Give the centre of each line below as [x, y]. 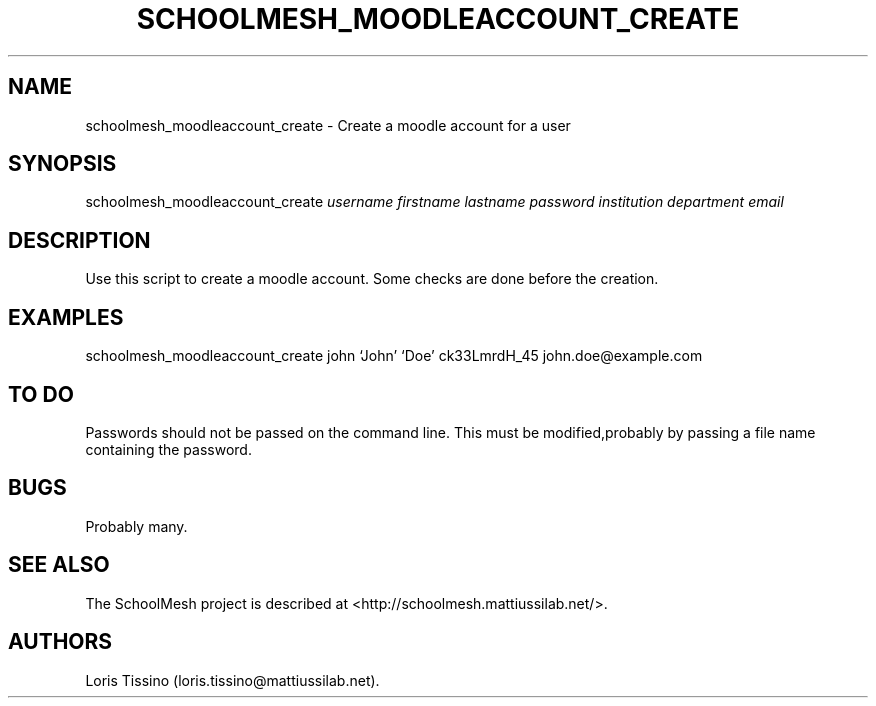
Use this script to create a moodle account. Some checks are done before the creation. [372, 279]
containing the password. [168, 449]
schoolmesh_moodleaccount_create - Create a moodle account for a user [328, 125]
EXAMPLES [66, 317]
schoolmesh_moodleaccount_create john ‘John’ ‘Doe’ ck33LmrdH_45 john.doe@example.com [394, 356]
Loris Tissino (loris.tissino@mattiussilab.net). [232, 680]
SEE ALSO [59, 565]
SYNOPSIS [62, 164]
